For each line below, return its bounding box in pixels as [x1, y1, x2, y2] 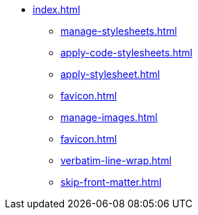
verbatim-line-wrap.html [60, 154, 172, 166]
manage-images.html [60, 111, 158, 123]
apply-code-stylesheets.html [60, 47, 192, 58]
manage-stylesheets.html [60, 25, 177, 37]
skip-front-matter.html [60, 176, 162, 188]
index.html [33, 3, 81, 15]
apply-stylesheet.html [60, 68, 160, 80]
